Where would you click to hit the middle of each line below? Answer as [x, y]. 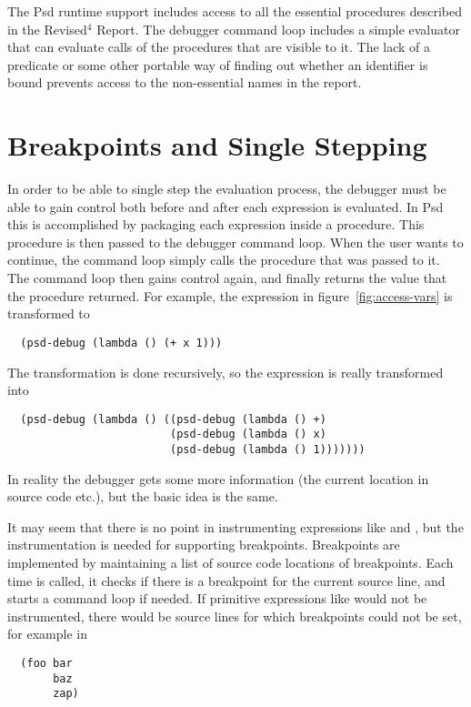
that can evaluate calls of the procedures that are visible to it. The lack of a [219, 47]
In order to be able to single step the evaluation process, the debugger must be [227, 189]
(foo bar [46, 663]
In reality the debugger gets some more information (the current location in [218, 478]
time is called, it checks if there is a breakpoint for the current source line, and [226, 580]
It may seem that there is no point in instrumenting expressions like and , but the [235, 526]
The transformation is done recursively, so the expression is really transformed [225, 372]
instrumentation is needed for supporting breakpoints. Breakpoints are [204, 545]
